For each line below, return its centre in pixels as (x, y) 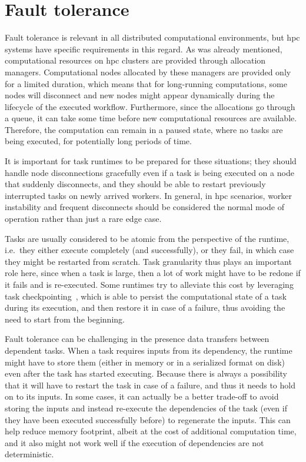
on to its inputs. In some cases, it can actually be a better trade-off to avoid (142, 396)
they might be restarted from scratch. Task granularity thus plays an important (148, 261)
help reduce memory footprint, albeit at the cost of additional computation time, (151, 431)
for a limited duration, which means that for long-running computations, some (146, 83)
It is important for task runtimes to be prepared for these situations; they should (151, 161)
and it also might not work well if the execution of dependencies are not (134, 442)
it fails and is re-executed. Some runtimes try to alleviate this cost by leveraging (149, 284)
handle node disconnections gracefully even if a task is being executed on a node (149, 172)
